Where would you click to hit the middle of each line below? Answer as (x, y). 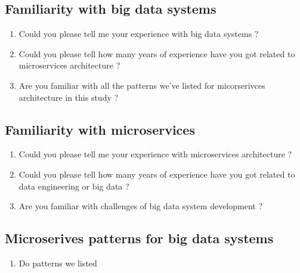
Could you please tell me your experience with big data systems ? (139, 34)
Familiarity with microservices (100, 129)
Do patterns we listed (58, 263)
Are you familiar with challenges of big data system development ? (141, 206)
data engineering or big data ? (74, 186)
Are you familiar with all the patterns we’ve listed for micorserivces (142, 85)
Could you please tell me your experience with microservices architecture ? (155, 154)
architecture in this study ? (69, 97)
